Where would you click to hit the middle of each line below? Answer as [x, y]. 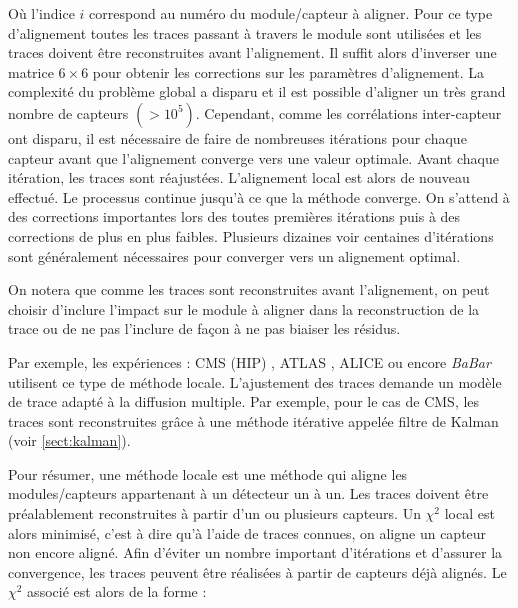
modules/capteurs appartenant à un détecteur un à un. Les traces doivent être [248, 493]
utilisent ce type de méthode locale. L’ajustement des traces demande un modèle [255, 381]
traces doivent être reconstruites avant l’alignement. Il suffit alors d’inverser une [252, 52]
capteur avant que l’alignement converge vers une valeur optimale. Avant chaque [253, 157]
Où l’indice [41, 13]
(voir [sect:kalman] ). [69, 440]
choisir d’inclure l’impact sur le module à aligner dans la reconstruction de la [244, 308]
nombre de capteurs [68, 112]
